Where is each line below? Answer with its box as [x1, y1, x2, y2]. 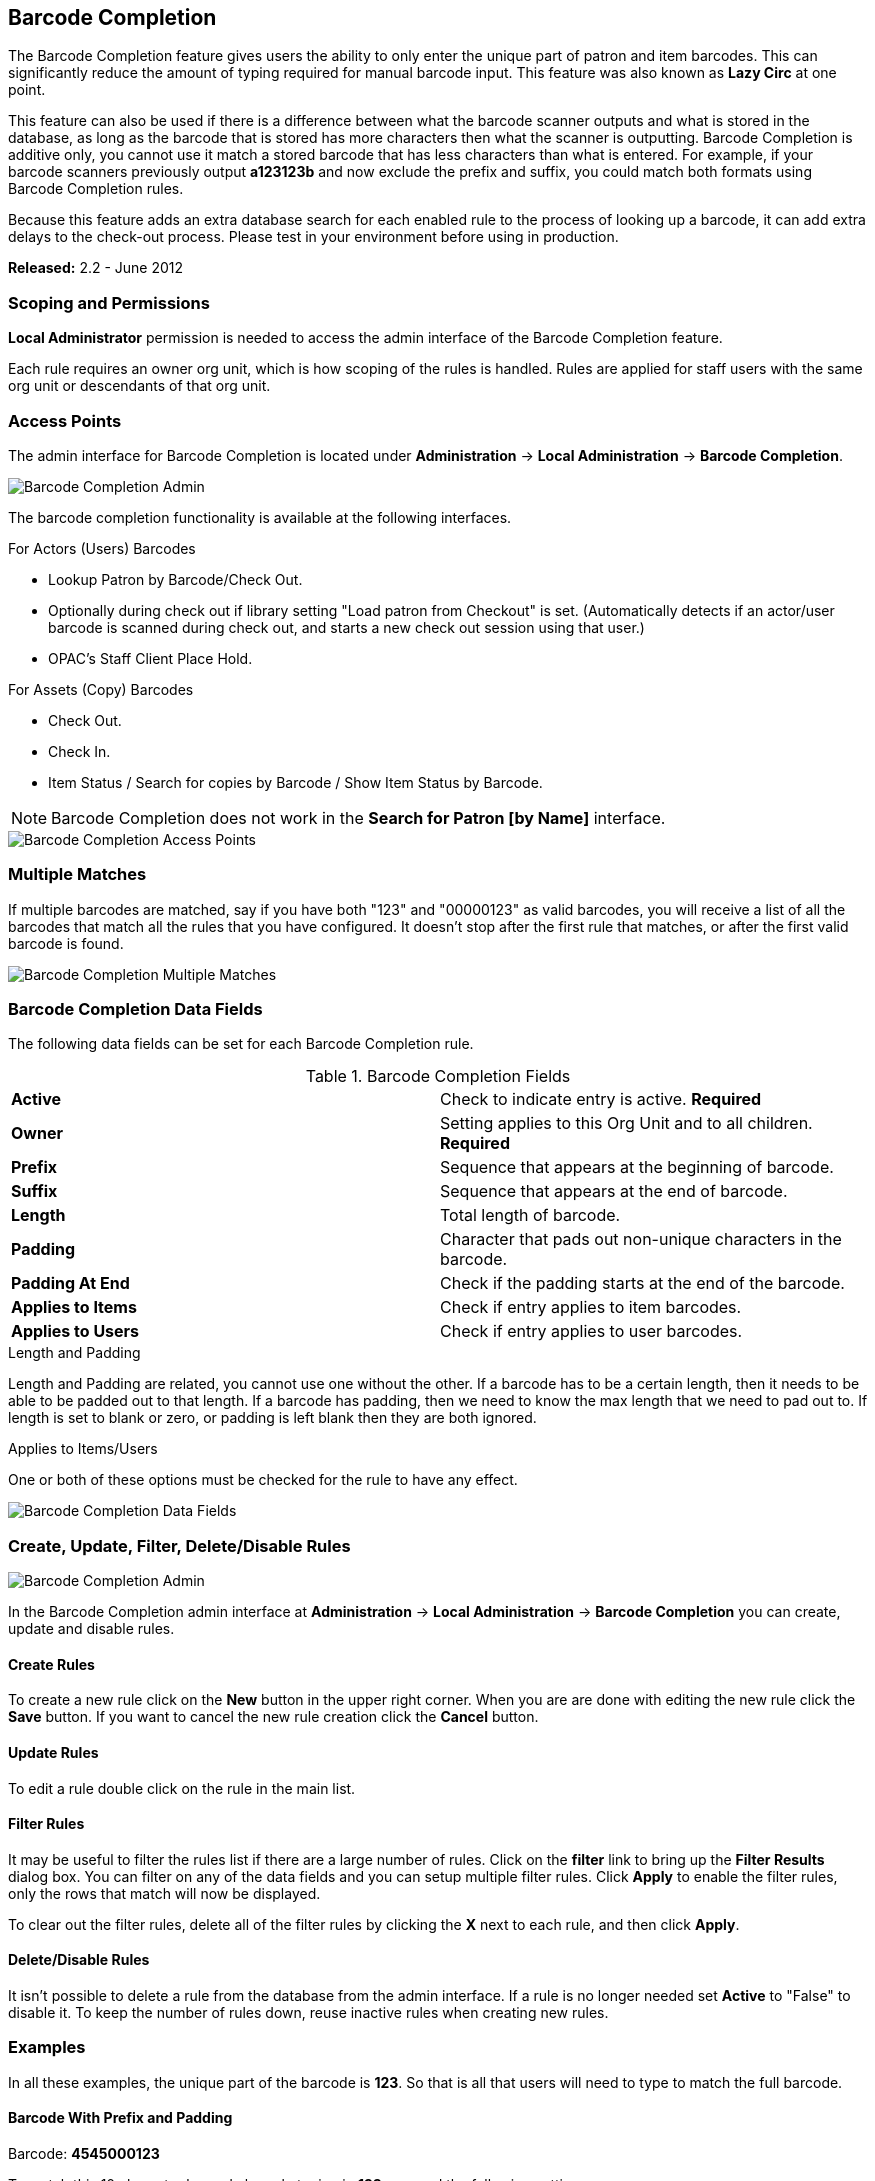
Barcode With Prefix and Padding [8, 2109, 233, 2127]
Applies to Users [11, 1321, 140, 1342]
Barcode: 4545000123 [8, 2145, 160, 2163]
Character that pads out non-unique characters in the [440, 1229, 842, 1250]
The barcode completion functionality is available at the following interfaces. [8, 508, 512, 526]
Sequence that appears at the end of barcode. [440, 1181, 788, 1202]
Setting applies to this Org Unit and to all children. [440, 1113, 813, 1134]
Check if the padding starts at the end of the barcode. [440, 1273, 845, 1294]
